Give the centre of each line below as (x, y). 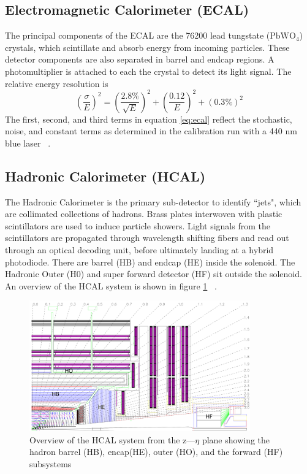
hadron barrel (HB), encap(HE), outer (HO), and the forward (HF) (156, 452)
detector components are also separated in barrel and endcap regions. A (140, 59)
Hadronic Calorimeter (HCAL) (105, 176)
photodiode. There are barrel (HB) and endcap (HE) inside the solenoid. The (150, 262)
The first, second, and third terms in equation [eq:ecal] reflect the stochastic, (149, 119)
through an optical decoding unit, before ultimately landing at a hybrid (139, 250)
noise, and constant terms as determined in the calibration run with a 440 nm (151, 131)
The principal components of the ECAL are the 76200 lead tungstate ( (138, 35)
